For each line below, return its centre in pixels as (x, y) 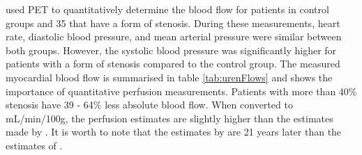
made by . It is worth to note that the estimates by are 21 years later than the (174, 132)
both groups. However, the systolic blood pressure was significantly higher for (171, 50)
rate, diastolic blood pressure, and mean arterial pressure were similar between (174, 36)
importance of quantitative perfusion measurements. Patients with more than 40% (181, 91)
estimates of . (34, 145)
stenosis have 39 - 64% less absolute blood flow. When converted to (149, 105)
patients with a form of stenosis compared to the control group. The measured (173, 64)
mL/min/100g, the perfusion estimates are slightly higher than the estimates (169, 118)
